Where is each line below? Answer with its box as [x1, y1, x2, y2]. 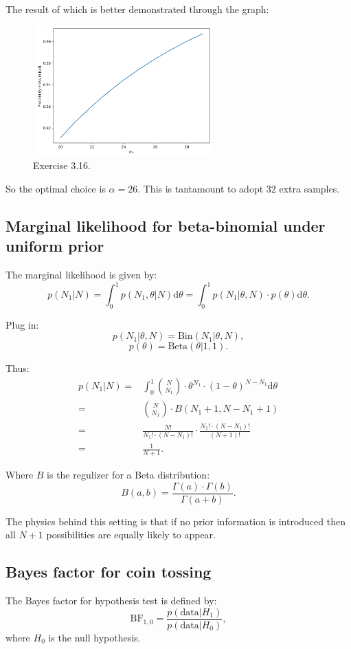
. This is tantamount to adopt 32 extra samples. [137, 181, 340, 195]
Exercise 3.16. [33, 158, 91, 173]
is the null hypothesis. [48, 630, 141, 644]
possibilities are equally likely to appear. [46, 527, 216, 542]
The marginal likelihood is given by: [5, 267, 157, 281]
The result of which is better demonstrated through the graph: [5, 2, 269, 16]
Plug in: [5, 317, 39, 331]
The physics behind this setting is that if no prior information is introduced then [5, 514, 346, 528]
